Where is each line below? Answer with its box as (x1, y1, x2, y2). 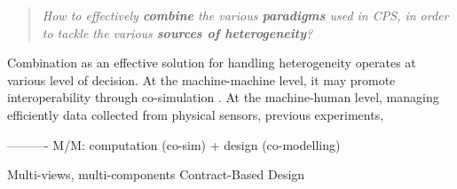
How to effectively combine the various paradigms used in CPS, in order (42, 6, 449, 24)
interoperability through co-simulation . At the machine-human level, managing (7, 88, 439, 106)
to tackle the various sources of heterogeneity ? (42, 23, 313, 42)
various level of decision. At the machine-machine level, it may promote (7, 70, 396, 89)
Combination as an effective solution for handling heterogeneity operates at (7, 53, 416, 72)
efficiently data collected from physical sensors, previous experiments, (7, 105, 384, 123)
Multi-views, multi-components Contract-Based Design (7, 165, 305, 184)
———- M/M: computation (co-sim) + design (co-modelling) (7, 135, 341, 154)
